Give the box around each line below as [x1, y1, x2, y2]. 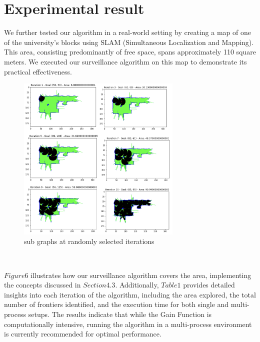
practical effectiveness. [4, 66, 72, 76]
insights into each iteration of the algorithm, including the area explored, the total [4, 289, 256, 299]
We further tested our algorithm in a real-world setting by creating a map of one [4, 27, 251, 37]
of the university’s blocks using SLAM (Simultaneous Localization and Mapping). [4, 36, 254, 47]
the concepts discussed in [4, 279, 81, 290]
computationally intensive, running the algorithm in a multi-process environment [4, 318, 252, 329]
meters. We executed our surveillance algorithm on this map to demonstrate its [4, 56, 247, 66]
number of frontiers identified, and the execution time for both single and [4, 299, 229, 309]
